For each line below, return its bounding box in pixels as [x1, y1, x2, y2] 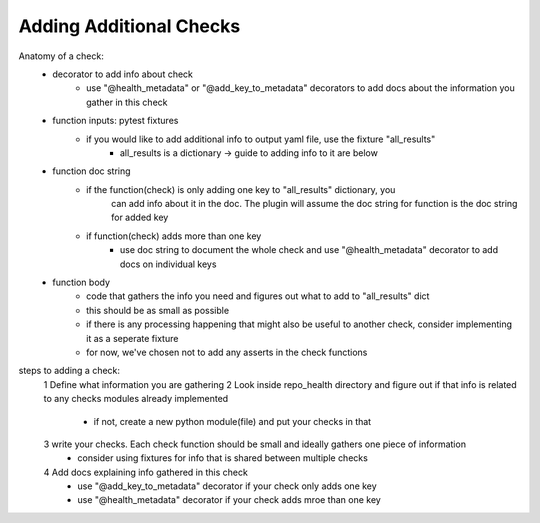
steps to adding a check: [18, 365, 120, 377]
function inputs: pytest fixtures [52, 115, 179, 127]
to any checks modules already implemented [43, 393, 229, 405]
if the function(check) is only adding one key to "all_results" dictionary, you [86, 183, 396, 195]
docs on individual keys [120, 258, 217, 270]
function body [52, 276, 110, 289]
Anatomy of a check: [18, 50, 104, 62]
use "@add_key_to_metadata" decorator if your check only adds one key [77, 480, 377, 492]
